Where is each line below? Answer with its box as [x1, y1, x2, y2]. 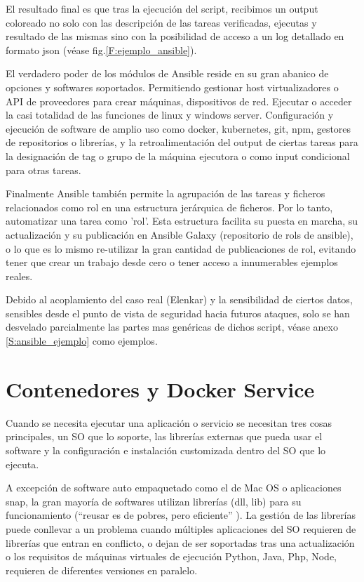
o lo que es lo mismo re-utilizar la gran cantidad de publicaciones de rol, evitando [6, 241, 356, 256]
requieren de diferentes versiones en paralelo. [6, 562, 198, 577]
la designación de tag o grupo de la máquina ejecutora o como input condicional [6, 148, 350, 163]
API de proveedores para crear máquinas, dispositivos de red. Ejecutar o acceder [6, 93, 352, 108]
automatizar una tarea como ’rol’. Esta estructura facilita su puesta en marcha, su [6, 213, 358, 228]
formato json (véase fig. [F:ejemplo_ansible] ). [6, 42, 197, 57]
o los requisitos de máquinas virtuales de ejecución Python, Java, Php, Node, [6, 549, 337, 564]
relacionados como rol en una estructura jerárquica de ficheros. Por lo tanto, [6, 199, 333, 214]
